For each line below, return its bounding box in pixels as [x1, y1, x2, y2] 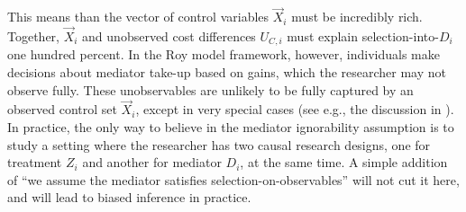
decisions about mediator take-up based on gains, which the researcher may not [7, 63, 447, 82]
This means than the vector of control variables [7, 7, 270, 26]
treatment [7, 153, 62, 172]
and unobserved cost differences [82, 27, 256, 46]
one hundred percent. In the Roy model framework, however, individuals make [7, 45, 440, 64]
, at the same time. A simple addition [240, 153, 448, 172]
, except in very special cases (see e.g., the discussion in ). [135, 100, 454, 119]
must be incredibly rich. [291, 7, 423, 26]
